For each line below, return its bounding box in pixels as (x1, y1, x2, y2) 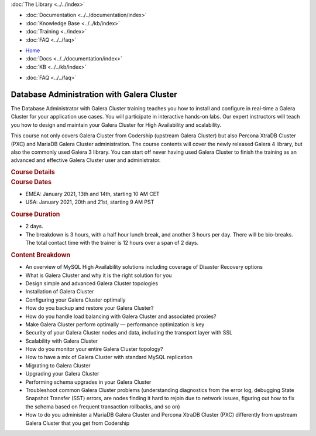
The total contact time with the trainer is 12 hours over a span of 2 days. (25, 239, 199, 246)
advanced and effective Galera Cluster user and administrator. (11, 157, 161, 164)
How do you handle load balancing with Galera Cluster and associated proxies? (25, 313, 217, 320)
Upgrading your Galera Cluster (25, 370, 99, 377)
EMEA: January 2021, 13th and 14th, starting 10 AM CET (25, 190, 160, 197)
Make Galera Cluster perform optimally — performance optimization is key (25, 320, 205, 328)
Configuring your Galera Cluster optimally (25, 296, 126, 303)
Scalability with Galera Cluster (25, 337, 98, 344)
